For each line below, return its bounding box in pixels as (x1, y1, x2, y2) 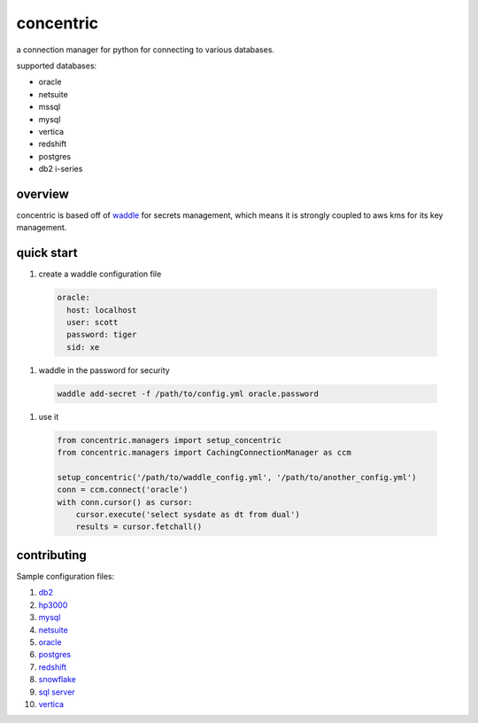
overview (16, 186, 70, 201)
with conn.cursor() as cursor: (57, 497, 194, 507)
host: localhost (66, 305, 137, 315)
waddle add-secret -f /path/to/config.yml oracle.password (57, 388, 319, 399)
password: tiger (66, 330, 137, 340)
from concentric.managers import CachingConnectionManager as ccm (57, 447, 351, 458)
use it (38, 411, 59, 422)
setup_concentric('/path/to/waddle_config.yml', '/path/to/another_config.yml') (57, 472, 417, 482)
